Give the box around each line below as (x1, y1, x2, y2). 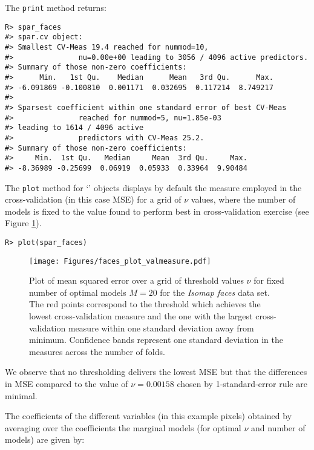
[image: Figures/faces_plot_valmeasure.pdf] (29, 256, 211, 266)
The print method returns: (5, 1, 106, 13)
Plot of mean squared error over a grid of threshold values (29, 274, 244, 287)
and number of (250, 421, 306, 434)
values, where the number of (191, 193, 296, 206)
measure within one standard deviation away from (68, 321, 254, 334)
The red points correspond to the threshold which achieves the (29, 298, 261, 310)
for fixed (253, 274, 284, 287)
